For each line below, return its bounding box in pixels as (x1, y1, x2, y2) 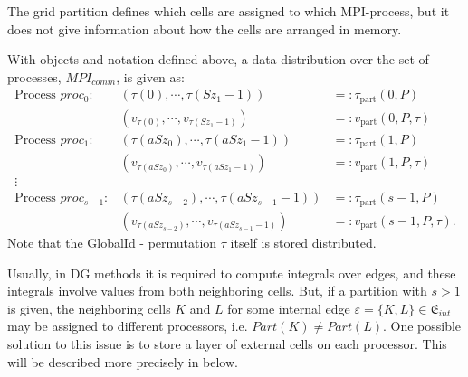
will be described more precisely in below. (7, 352, 238, 371)
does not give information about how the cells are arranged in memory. (7, 19, 402, 38)
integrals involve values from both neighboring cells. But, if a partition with (7, 281, 427, 300)
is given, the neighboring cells (7, 298, 171, 317)
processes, (7, 67, 62, 86)
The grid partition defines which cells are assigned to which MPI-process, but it (7, 2, 450, 20)
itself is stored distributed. (230, 232, 377, 251)
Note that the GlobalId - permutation (7, 232, 217, 251)
